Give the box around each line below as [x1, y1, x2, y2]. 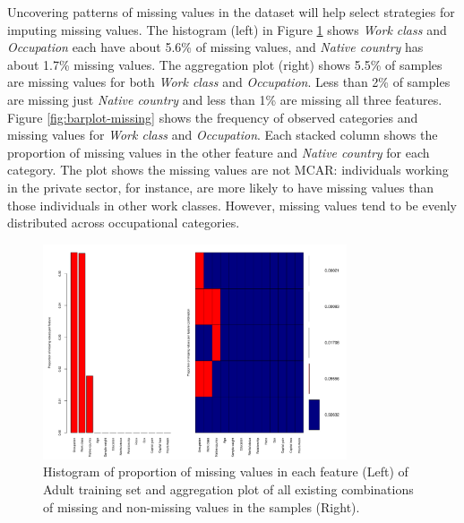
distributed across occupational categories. [7, 213, 240, 232]
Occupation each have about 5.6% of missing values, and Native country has [7, 38, 424, 56]
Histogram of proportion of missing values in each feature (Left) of [43, 462, 408, 481]
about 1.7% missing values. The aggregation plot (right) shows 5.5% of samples [7, 55, 443, 73]
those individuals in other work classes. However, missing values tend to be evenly [7, 195, 457, 214]
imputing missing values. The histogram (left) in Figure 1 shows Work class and [7, 20, 447, 39]
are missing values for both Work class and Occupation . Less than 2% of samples [7, 73, 451, 91]
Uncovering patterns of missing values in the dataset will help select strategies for [7, 3, 455, 21]
